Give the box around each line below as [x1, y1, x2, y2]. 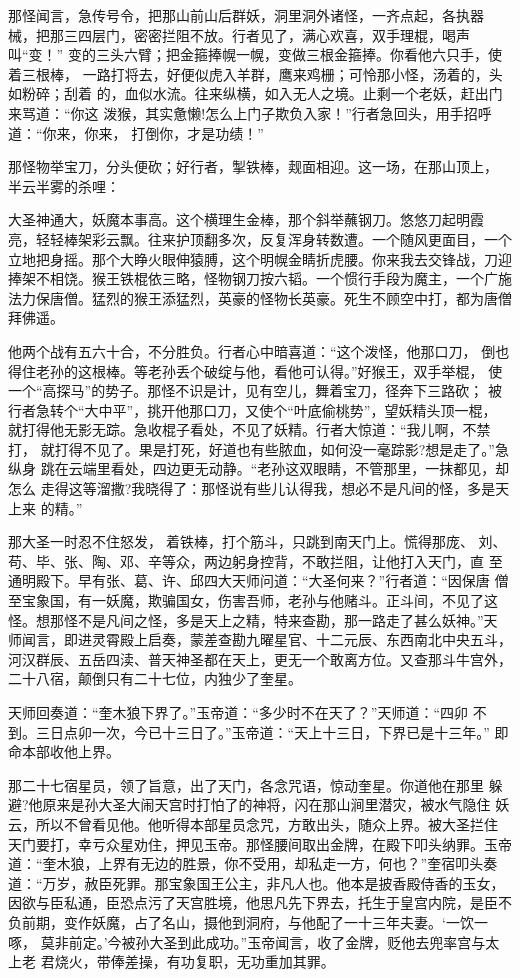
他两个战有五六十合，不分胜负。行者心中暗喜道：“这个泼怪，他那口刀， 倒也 [8, 340, 510, 361]
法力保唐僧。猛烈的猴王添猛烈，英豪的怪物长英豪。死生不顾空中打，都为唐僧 [8, 287, 512, 308]
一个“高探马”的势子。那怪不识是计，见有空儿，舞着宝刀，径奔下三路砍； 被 [8, 380, 502, 401]
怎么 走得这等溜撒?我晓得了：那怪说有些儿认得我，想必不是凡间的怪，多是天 [8, 478, 510, 499]
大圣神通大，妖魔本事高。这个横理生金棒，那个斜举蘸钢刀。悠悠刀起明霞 [8, 209, 484, 230]
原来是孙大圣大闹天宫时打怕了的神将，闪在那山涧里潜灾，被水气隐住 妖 [42, 794, 510, 815]
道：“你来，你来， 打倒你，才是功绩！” [8, 122, 264, 143]
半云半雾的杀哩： [8, 175, 120, 196]
